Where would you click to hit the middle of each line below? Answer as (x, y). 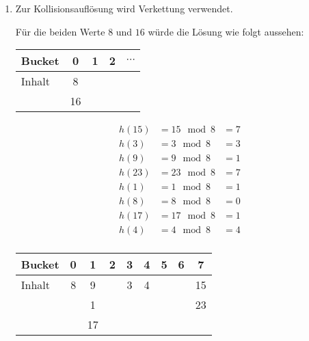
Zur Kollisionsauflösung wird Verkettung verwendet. (124, 8)
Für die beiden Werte (60, 31)
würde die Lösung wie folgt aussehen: (226, 31)
